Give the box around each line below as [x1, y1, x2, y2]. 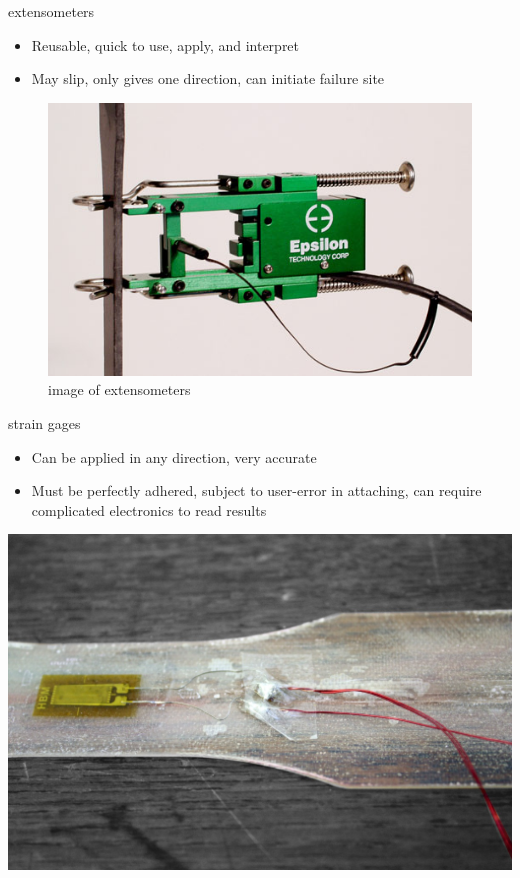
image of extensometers [48, 379, 191, 400]
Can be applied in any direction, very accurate [31, 446, 317, 467]
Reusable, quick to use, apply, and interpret [31, 34, 300, 55]
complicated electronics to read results [31, 499, 267, 520]
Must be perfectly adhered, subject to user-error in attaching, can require [31, 480, 482, 501]
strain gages [8, 413, 81, 434]
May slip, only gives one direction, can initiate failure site [31, 68, 385, 89]
